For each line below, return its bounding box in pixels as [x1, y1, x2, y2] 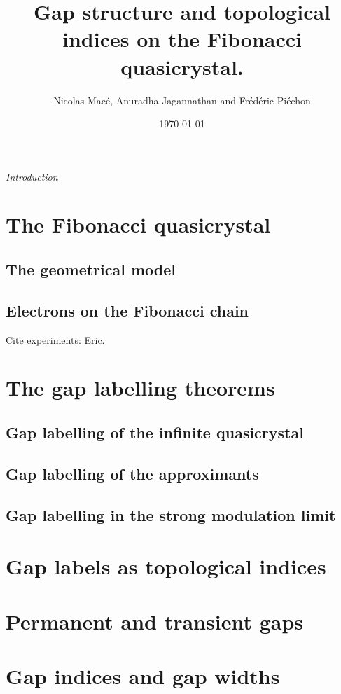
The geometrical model [6, 258, 176, 280]
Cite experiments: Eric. [6, 332, 105, 347]
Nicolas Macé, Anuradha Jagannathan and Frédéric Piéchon [53, 92, 311, 107]
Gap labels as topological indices [6, 552, 326, 581]
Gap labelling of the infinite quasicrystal [6, 422, 304, 443]
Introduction [6, 169, 58, 183]
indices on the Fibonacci [62, 25, 302, 53]
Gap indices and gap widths [6, 661, 280, 690]
